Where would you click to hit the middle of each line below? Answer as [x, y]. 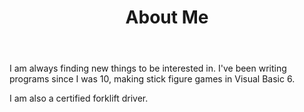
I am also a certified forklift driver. [79, 98]
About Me [167, 17]
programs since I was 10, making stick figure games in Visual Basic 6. [152, 79]
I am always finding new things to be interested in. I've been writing [148, 68]
